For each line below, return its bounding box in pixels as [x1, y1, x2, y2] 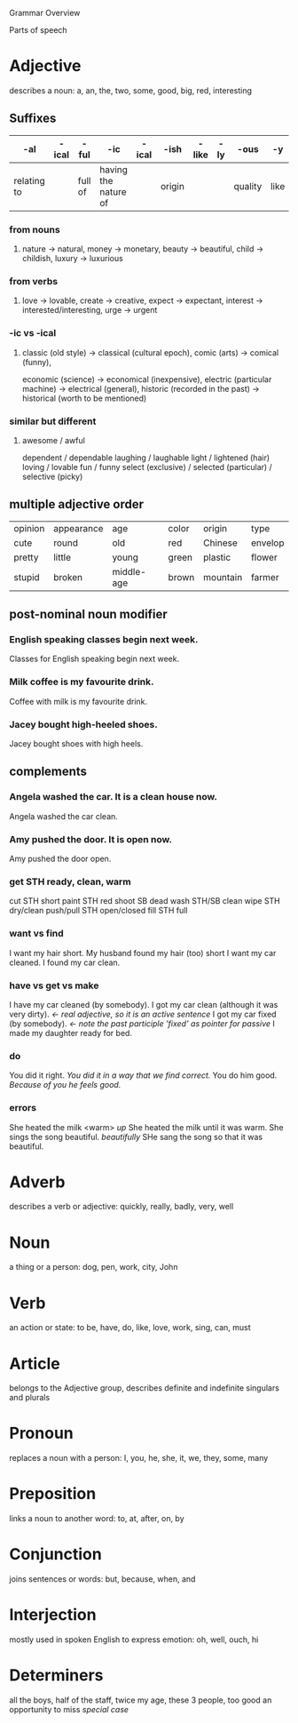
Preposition [9, 1484, 97, 1504]
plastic [203, 551, 231, 563]
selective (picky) [21, 471, 83, 482]
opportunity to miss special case [9, 1703, 129, 1714]
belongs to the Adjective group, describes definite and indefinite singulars [9, 1383, 279, 1393]
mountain [203, 570, 243, 583]
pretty [13, 551, 39, 563]
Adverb [9, 1172, 66, 1192]
